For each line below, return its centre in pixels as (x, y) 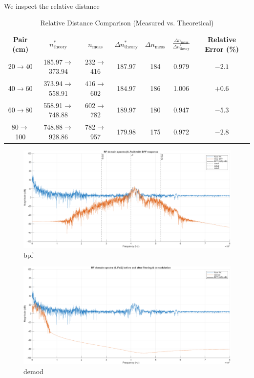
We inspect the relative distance (52, 6)
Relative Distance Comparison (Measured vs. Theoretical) (127, 22)
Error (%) (222, 49)
